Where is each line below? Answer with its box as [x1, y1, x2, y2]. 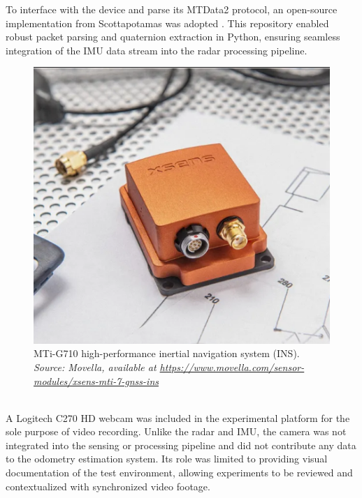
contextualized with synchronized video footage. [6, 478, 210, 493]
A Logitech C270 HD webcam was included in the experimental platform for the [6, 410, 350, 425]
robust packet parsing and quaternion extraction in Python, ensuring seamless [6, 29, 340, 44]
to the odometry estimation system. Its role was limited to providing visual [6, 451, 328, 466]
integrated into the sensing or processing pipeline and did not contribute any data [6, 437, 356, 452]
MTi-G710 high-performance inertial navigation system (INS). [34, 346, 300, 361]
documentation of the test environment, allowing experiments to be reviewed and [6, 465, 353, 480]
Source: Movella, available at [34, 359, 157, 374]
